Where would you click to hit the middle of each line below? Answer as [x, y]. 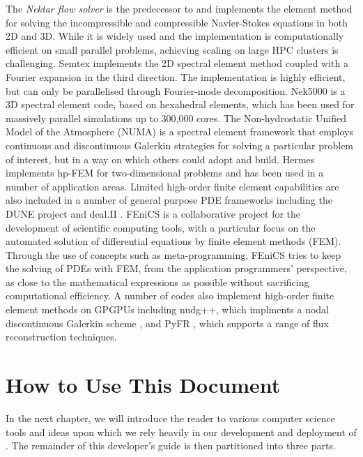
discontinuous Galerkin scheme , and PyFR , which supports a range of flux [168, 323]
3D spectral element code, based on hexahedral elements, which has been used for [180, 104]
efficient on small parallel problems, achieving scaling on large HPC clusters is [172, 49]
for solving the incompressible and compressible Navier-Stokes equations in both [177, 22]
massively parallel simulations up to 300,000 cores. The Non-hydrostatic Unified [176, 118]
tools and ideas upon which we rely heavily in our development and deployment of [181, 432]
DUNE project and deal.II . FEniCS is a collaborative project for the [153, 213]
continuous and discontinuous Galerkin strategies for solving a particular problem [180, 145]
